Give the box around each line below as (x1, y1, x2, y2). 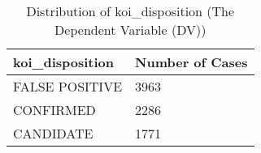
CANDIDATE (13, 124, 94, 142)
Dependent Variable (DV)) (54, 20, 207, 39)
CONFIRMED (13, 100, 96, 119)
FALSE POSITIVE (13, 77, 123, 96)
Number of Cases (135, 53, 248, 71)
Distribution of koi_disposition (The (26, 2, 235, 20)
